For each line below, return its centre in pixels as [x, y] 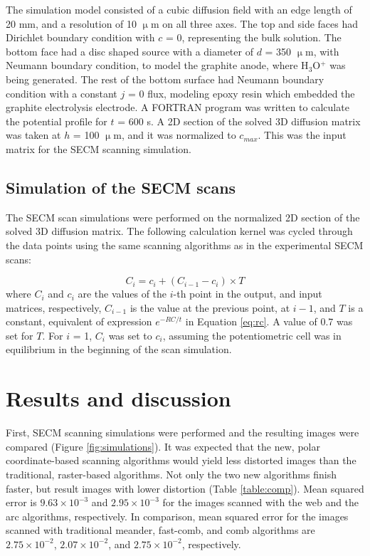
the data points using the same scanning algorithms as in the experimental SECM [185, 245]
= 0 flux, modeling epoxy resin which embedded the [241, 93]
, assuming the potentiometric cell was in [252, 335]
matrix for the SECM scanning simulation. [99, 148]
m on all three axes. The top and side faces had [254, 23]
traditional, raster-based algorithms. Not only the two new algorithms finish [171, 474]
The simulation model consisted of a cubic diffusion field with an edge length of [179, 9]
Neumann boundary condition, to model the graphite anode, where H [157, 65]
